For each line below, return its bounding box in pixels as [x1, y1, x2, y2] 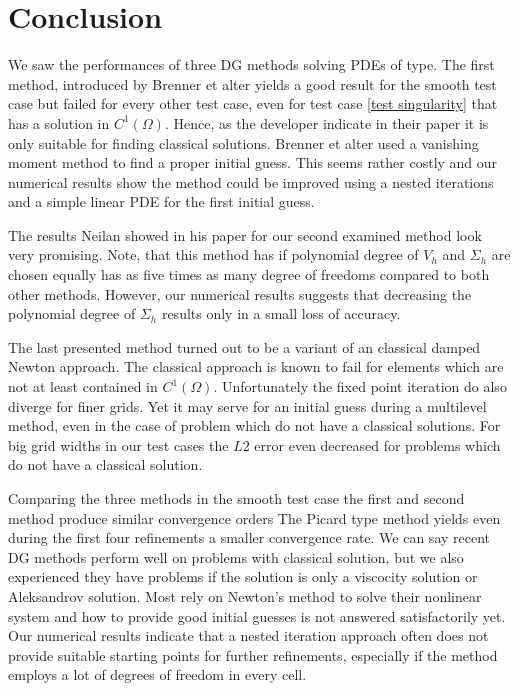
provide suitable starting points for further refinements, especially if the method [8, 644, 498, 665]
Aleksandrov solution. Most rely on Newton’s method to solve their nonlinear [8, 585, 482, 606]
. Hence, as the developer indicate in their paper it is [164, 112, 489, 133]
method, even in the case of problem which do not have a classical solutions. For [8, 415, 501, 436]
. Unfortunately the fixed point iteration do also [213, 376, 507, 397]
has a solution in [8, 112, 110, 133]
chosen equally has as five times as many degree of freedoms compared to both [8, 264, 490, 285]
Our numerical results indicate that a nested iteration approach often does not [8, 625, 489, 646]
